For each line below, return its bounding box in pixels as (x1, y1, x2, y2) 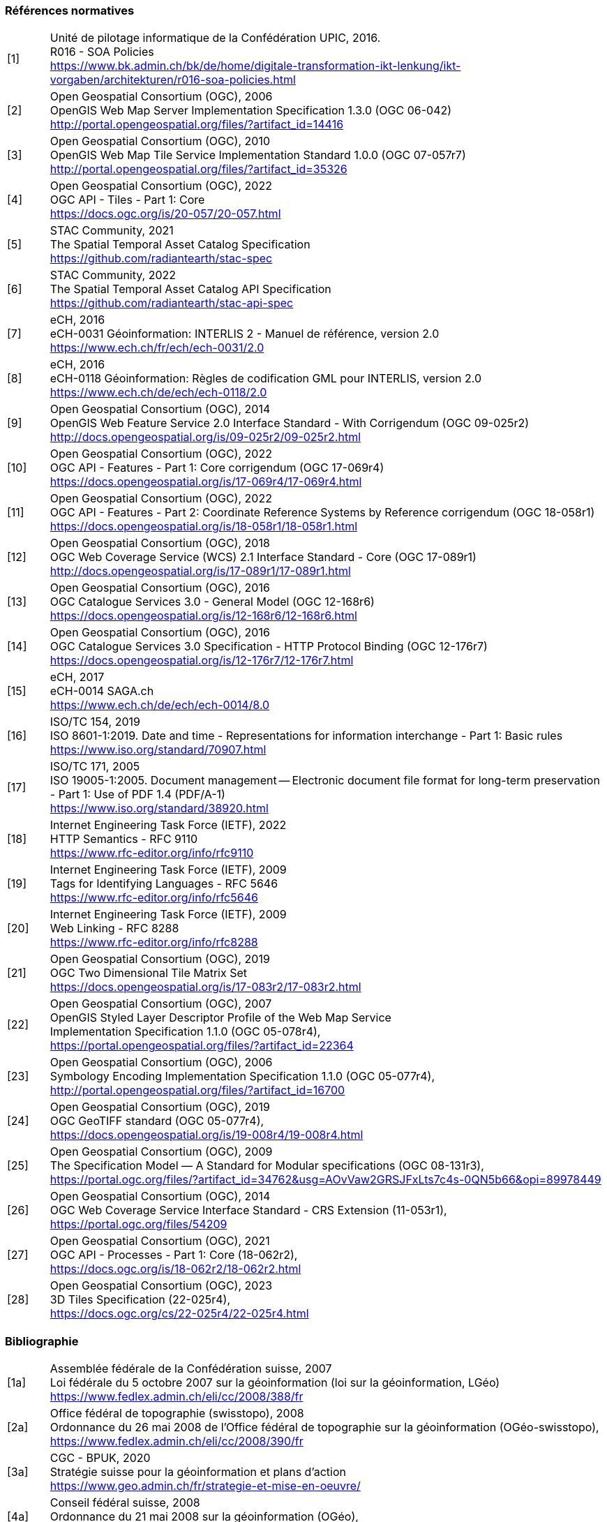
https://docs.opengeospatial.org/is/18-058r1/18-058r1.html (50, 519, 358, 534)
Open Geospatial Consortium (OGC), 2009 (50, 1144, 273, 1159)
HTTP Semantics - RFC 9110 (50, 832, 198, 846)
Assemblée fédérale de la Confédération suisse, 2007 (50, 1361, 332, 1376)
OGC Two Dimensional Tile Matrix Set (50, 966, 247, 980)
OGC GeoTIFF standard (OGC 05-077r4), (50, 1114, 264, 1128)
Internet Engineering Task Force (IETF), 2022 (50, 818, 287, 833)
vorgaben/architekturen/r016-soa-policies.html (50, 73, 296, 87)
